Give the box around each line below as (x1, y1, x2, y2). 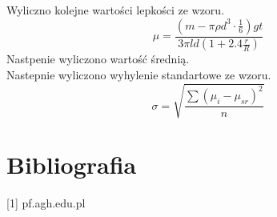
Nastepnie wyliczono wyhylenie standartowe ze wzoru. (6, 66, 271, 83)
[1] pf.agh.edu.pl (6, 195, 86, 211)
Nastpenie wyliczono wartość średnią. (6, 50, 190, 67)
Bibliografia (6, 148, 137, 181)
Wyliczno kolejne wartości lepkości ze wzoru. (6, 2, 225, 18)
